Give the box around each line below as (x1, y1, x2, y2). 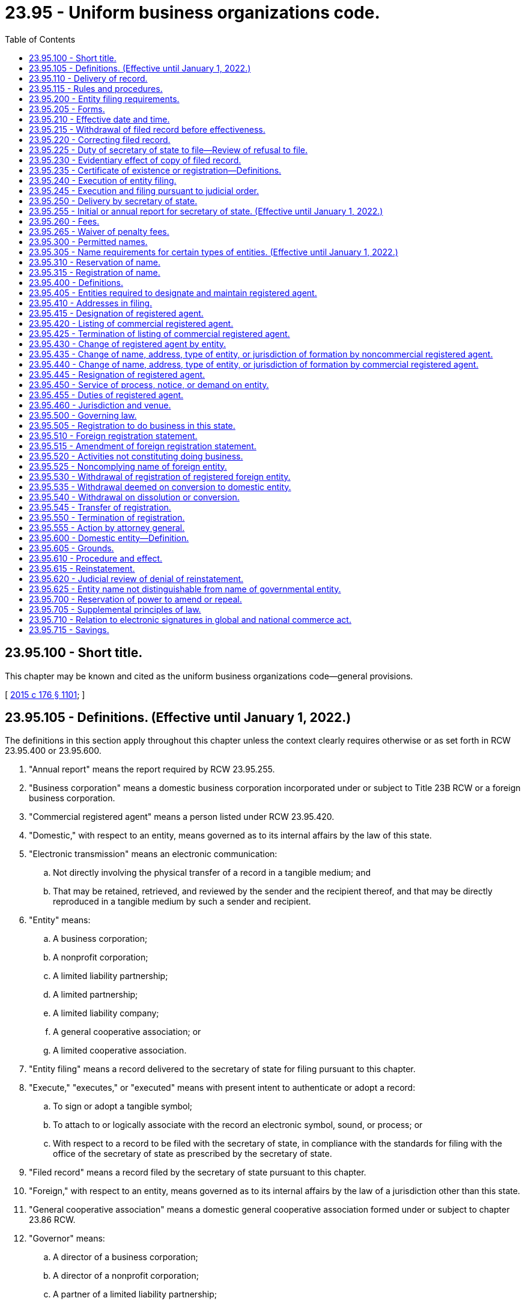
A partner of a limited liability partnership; (53, 1289, 217, 1300)
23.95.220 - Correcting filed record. (29, 134, 171, 145)
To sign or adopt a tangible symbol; (53, 1101, 193, 1112)
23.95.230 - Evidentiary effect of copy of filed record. (29, 154, 241, 165)
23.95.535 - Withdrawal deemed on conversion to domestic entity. (29, 481, 291, 492)
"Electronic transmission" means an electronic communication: (29, 849, 278, 860)
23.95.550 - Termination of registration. (29, 512, 185, 523)
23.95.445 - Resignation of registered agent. (29, 369, 205, 380)
